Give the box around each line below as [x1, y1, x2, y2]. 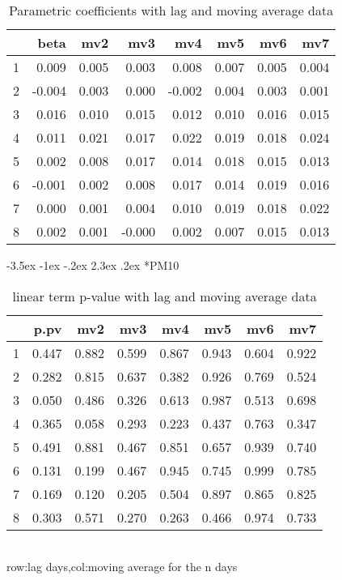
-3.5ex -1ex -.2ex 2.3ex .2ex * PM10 [6, 257, 179, 273]
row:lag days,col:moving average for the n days [6, 558, 238, 575]
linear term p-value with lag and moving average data [12, 286, 317, 305]
